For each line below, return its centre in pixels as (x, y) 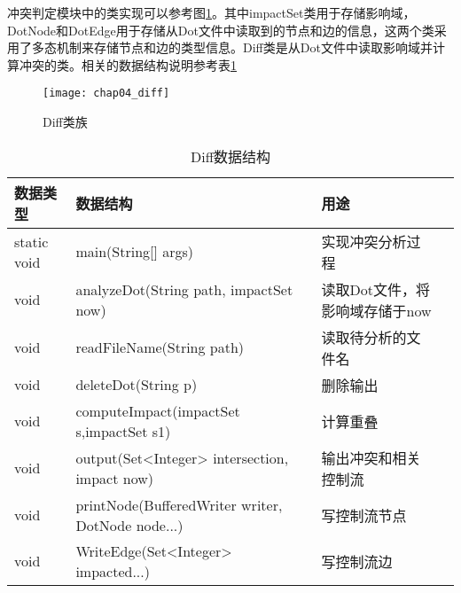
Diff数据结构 (230, 156)
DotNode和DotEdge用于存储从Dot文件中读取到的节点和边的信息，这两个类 (221, 30)
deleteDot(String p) (137, 385)
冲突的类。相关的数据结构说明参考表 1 (128, 64)
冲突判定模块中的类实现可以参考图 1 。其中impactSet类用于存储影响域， (211, 12)
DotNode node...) (129, 525)
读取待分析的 (364, 337)
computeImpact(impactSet (158, 410)
